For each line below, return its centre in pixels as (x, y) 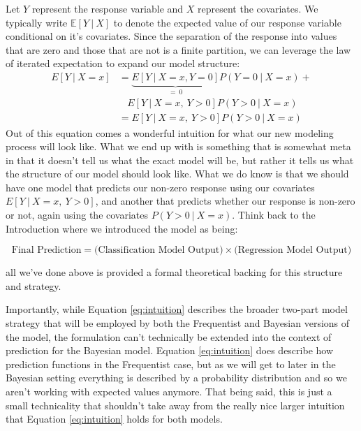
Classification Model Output (159, 250)
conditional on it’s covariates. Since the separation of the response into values (171, 36)
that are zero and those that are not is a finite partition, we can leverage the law (178, 49)
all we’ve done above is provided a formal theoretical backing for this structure (174, 272)
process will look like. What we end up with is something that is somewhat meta (178, 146)
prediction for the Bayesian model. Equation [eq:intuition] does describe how (170, 350)
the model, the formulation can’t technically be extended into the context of (169, 336)
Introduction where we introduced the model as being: (122, 228)
